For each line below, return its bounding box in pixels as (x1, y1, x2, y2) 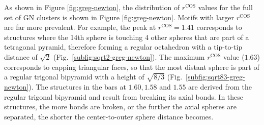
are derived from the (188, 81, 252, 92)
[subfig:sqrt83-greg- (186, 71, 245, 82)
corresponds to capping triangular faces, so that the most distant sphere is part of (4, 61, 259, 72)
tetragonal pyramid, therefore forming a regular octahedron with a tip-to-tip (4, 41, 243, 52)
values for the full (198, 2, 253, 12)
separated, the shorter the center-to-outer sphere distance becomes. (4, 111, 214, 121)
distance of (4, 51, 38, 62)
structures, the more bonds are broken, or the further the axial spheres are (4, 101, 237, 112)
